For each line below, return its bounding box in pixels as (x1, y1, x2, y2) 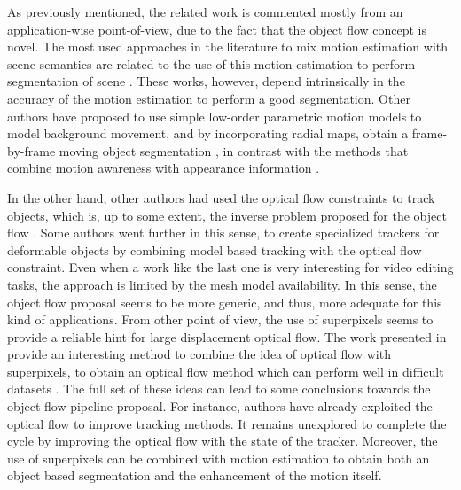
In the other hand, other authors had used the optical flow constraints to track (7, 188, 435, 206)
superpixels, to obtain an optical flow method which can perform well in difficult (7, 362, 444, 380)
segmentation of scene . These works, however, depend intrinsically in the (7, 72, 405, 90)
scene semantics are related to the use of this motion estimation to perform (7, 54, 416, 73)
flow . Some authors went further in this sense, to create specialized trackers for (7, 223, 440, 242)
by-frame (7, 141, 56, 159)
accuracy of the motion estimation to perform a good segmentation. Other (7, 89, 410, 107)
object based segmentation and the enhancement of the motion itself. (7, 466, 382, 485)
